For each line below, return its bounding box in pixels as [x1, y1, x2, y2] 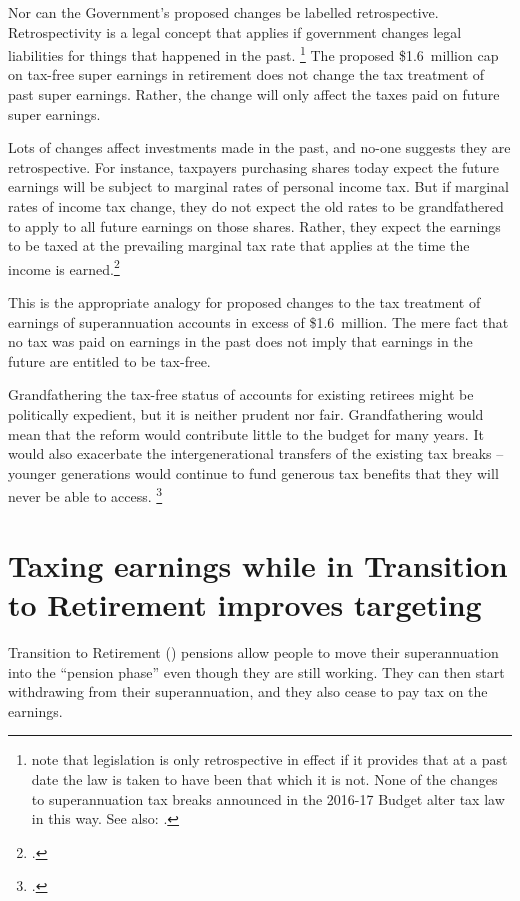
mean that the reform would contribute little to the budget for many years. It [8, 423, 484, 444]
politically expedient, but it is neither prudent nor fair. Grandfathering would [8, 404, 484, 424]
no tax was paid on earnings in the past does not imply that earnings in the [8, 331, 473, 352]
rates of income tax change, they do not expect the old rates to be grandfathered [8, 196, 504, 216]
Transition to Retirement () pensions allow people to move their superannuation [8, 641, 499, 662]
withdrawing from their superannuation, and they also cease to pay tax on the [8, 681, 488, 702]
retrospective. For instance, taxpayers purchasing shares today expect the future [8, 156, 499, 177]
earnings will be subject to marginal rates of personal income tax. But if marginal [8, 176, 509, 197]
